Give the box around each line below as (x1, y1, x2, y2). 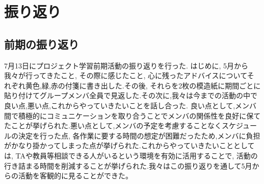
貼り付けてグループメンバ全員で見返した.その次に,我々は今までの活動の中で (4, 90, 257, 101)
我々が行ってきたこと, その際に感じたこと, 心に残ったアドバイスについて (4, 70, 247, 81)
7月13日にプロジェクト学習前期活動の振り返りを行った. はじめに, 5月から (4, 60, 249, 71)
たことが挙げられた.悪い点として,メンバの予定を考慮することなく (4, 120, 222, 131)
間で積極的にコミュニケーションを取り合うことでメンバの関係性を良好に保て (4, 110, 261, 121)
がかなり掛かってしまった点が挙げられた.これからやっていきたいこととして (4, 140, 255, 151)
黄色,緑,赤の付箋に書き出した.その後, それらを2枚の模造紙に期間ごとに (25, 80, 261, 90)
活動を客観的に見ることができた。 (18, 170, 133, 181)
